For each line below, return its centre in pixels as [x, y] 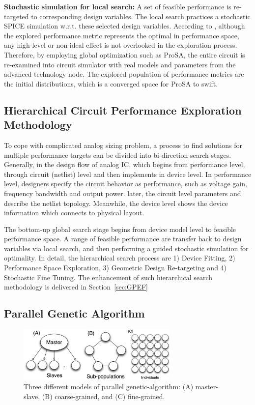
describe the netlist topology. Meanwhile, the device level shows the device [116, 203]
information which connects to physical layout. [74, 213]
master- [207, 387]
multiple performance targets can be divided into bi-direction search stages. [118, 155]
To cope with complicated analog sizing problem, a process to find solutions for [123, 145]
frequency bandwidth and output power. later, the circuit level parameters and [123, 193]
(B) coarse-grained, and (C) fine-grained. [103, 396]
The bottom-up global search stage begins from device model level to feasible [120, 229]
